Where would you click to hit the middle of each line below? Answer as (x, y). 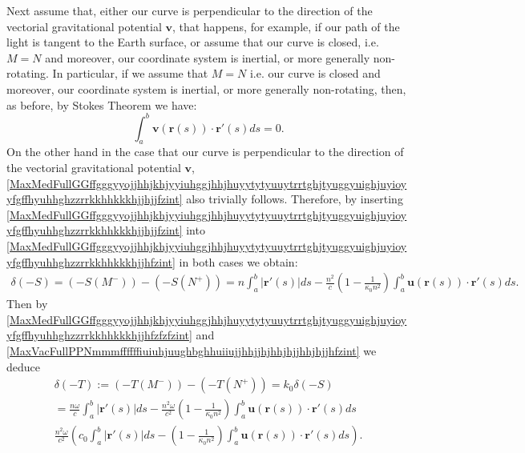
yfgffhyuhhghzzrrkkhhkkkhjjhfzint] (91, 261)
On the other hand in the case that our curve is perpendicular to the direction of (205, 152)
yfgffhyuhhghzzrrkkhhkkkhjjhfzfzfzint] (99, 335)
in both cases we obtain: (238, 261)
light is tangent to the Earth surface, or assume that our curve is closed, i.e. (193, 42)
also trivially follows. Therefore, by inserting (295, 199)
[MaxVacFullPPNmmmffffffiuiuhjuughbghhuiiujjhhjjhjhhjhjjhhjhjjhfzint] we (192, 351)
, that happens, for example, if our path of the (286, 26)
